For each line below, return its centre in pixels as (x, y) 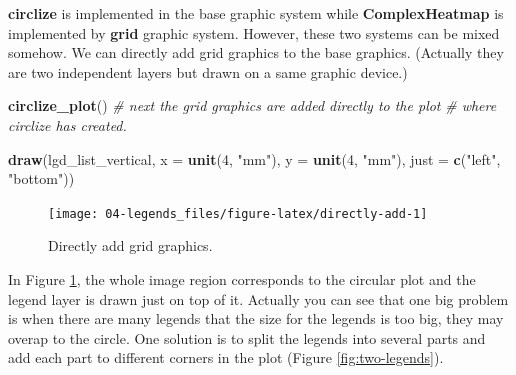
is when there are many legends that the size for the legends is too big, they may (256, 318)
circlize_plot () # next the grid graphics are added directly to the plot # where (252, 105)
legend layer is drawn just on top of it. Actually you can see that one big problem (258, 298)
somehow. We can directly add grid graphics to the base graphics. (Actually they (256, 52)
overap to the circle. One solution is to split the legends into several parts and (247, 337)
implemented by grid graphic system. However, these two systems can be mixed (254, 32)
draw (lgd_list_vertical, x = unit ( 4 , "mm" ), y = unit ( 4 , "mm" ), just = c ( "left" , (254, 158)
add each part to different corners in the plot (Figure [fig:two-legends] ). (226, 357)
